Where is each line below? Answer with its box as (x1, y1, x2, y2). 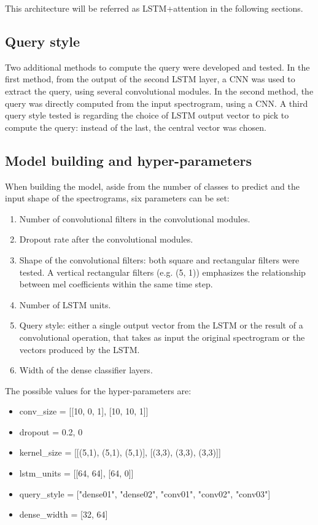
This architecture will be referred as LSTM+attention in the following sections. (5, 2, 303, 14)
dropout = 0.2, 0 (19, 425, 83, 438)
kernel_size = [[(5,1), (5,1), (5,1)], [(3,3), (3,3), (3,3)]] (19, 446, 221, 459)
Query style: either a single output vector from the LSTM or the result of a (19, 319, 303, 332)
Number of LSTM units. (19, 298, 111, 311)
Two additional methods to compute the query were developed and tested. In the (5, 60, 310, 73)
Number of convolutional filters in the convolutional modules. (19, 212, 250, 225)
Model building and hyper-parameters (5, 150, 252, 169)
